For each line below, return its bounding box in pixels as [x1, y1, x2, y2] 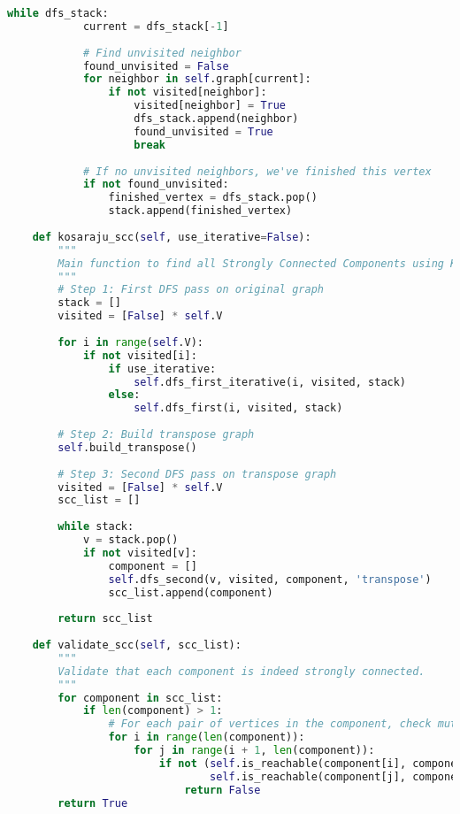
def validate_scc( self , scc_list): [32, 639, 241, 651]
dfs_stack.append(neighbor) [134, 112, 299, 125]
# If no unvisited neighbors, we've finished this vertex [82, 165, 432, 178]
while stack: [57, 520, 134, 534]
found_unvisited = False [82, 59, 229, 73]
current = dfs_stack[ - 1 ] [82, 19, 229, 33]
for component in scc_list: [57, 691, 223, 704]
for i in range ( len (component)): [108, 731, 305, 744]
